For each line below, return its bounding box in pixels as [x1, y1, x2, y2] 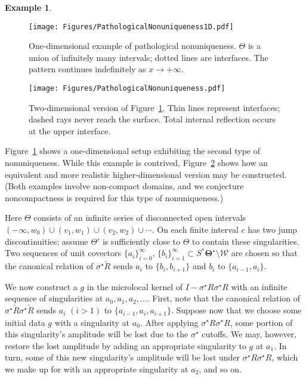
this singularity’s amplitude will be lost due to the [5, 328, 188, 340]
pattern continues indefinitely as [29, 63, 146, 75]
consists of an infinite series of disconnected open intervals [33, 211, 246, 224]
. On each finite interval [152, 223, 239, 236]
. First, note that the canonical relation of [147, 292, 301, 304]
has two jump [248, 223, 298, 236]
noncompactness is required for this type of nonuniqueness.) [5, 191, 224, 204]
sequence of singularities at [5, 292, 103, 304]
